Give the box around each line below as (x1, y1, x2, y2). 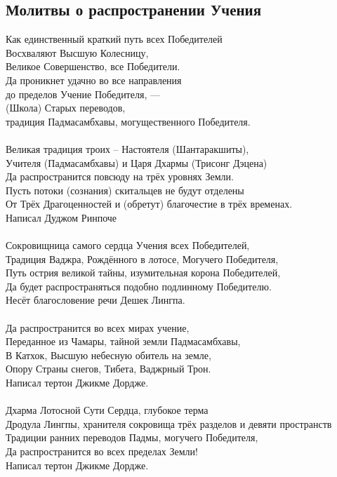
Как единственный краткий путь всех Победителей (6, 32, 223, 46)
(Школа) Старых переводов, (6, 100, 126, 115)
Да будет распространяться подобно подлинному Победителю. (6, 278, 272, 293)
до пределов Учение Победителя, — (6, 86, 160, 101)
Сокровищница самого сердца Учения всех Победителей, (6, 238, 250, 253)
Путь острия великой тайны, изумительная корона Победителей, (6, 265, 281, 280)
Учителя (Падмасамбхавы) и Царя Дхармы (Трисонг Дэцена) (6, 155, 267, 170)
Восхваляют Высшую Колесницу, (6, 45, 149, 60)
